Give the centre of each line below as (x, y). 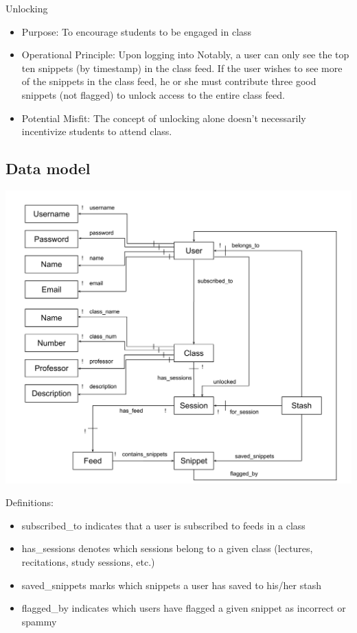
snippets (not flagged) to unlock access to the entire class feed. (153, 94)
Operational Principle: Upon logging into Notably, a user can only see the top (185, 55)
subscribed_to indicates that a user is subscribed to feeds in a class (163, 525)
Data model (48, 168)
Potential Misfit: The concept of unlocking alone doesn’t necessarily (164, 118)
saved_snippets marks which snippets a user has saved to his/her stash (171, 585)
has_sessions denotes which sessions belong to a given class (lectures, (167, 548)
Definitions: (30, 502)
